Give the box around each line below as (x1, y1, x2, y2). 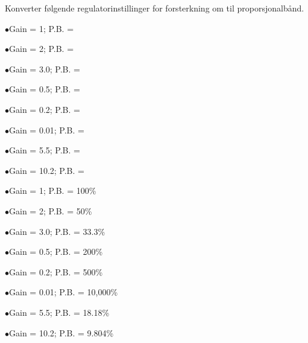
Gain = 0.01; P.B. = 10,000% (9, 286, 118, 298)
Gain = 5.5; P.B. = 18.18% (9, 306, 110, 318)
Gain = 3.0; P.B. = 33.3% (9, 225, 105, 237)
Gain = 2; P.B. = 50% (9, 204, 92, 217)
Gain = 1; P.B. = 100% (9, 184, 96, 197)
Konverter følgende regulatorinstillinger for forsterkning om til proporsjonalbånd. (5, 2, 304, 14)
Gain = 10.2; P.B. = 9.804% (9, 326, 114, 339)
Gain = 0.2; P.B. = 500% (9, 265, 103, 278)
